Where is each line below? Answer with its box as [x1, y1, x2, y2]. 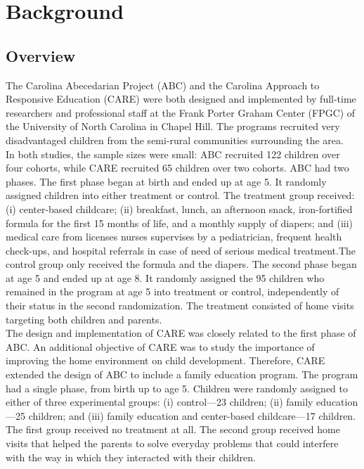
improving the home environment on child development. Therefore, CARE [6, 353, 325, 368]
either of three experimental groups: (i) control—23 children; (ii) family [6, 394, 313, 409]
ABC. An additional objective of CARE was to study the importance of [6, 339, 315, 354]
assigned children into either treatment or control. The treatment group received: [6, 188, 355, 203]
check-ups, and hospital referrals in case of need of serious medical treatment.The [6, 243, 356, 257]
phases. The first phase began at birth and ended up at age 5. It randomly [6, 174, 327, 188]
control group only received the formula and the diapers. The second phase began [6, 257, 357, 271]
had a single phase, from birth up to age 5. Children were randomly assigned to [6, 380, 349, 395]
